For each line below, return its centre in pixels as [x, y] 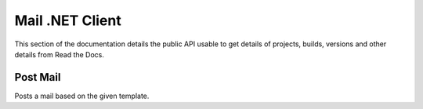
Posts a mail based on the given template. [82, 96]
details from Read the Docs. [60, 54]
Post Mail [38, 77]
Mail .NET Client [68, 20]
